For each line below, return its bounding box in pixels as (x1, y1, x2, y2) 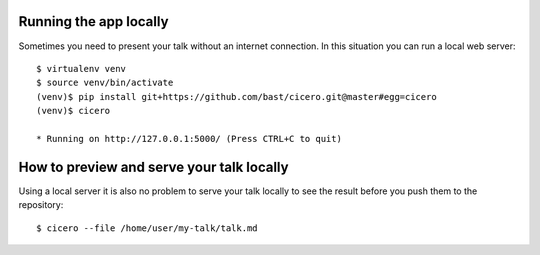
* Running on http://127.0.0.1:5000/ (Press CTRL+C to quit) (36, 133, 342, 144)
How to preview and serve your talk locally (18, 158, 289, 175)
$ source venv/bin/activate (36, 77, 174, 89)
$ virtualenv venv (36, 63, 127, 74)
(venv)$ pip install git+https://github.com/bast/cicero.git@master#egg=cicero (36, 91, 437, 102)
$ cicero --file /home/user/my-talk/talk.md (36, 222, 259, 234)
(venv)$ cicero (36, 105, 111, 117)
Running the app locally (18, 13, 169, 30)
